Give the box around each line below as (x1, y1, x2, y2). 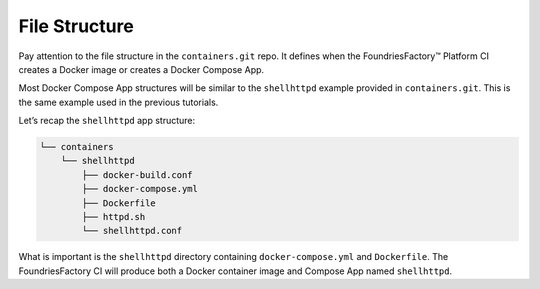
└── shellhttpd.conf (81, 225, 183, 237)
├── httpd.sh (81, 211, 146, 223)
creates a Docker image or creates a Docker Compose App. (18, 63, 265, 75)
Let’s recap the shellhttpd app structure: (18, 115, 196, 127)
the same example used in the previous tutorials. (18, 96, 219, 108)
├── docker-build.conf (81, 169, 194, 180)
